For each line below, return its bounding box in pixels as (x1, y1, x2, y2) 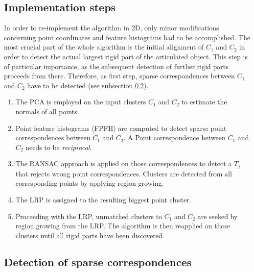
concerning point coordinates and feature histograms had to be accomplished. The (4, 32, 251, 42)
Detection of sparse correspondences (4, 254, 192, 269)
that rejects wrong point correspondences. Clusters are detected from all (15, 168, 232, 178)
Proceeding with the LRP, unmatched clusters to (15, 211, 162, 221)
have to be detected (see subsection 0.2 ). (27, 80, 149, 90)
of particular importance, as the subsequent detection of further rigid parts (4, 61, 229, 71)
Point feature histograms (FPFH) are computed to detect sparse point (15, 123, 227, 133)
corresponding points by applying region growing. (15, 178, 164, 188)
